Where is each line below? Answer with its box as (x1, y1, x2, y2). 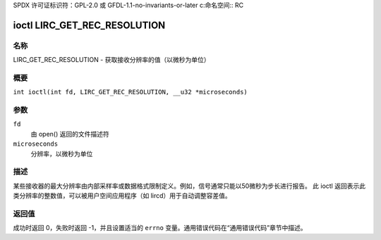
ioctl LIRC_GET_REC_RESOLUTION (13, 19, 166, 31)
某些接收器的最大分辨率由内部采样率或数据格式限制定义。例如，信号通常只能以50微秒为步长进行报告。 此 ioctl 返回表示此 (13, 182, 366, 190)
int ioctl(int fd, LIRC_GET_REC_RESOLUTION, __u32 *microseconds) (13, 88, 248, 96)
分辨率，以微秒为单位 (30, 149, 93, 158)
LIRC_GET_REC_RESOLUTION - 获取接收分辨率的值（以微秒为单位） (13, 56, 210, 64)
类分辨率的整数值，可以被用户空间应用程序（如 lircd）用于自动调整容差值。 (13, 191, 232, 200)
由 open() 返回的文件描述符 (30, 130, 109, 138)
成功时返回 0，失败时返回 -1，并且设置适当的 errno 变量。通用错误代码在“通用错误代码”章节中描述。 (13, 224, 307, 232)
